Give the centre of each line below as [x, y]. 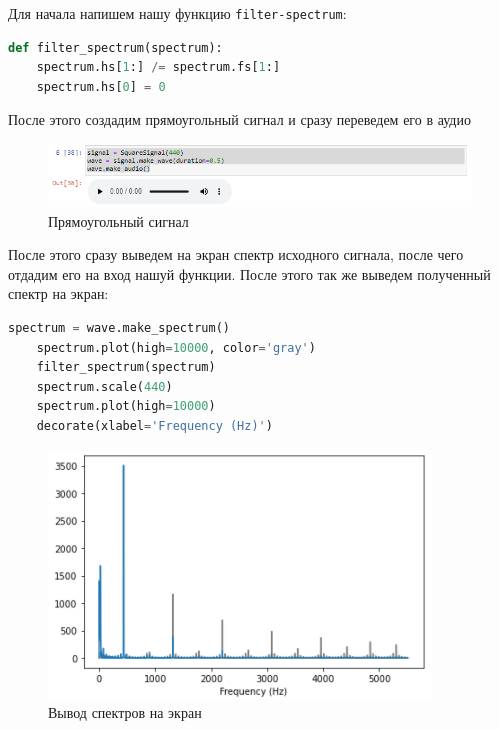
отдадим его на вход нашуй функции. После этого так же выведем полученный [249, 273]
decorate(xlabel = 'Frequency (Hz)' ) [154, 426]
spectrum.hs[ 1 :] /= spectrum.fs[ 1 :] [158, 67]
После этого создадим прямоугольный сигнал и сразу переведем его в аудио [239, 119]
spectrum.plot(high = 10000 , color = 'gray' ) [176, 347]
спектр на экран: [58, 293]
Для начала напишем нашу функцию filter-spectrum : [177, 13]
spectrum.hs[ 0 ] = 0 [101, 86]
